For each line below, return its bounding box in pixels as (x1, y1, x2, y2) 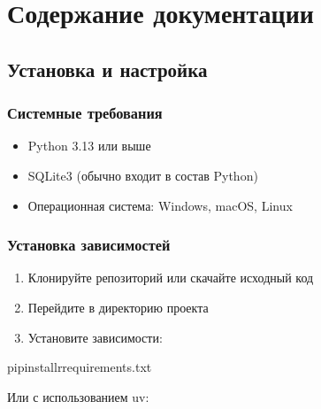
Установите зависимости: (27, 328, 163, 346)
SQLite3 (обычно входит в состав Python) (27, 166, 258, 184)
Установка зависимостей (7, 234, 171, 256)
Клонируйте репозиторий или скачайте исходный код (27, 268, 314, 287)
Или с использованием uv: (7, 387, 149, 405)
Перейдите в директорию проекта (27, 297, 209, 316)
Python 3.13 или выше (27, 136, 151, 155)
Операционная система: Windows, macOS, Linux (27, 196, 293, 214)
